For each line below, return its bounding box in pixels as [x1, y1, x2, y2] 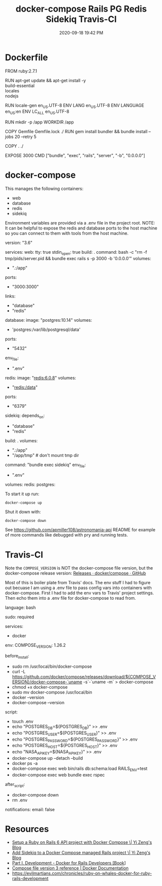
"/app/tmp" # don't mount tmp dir [12, 452, 79, 458]
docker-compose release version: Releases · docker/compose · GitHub [5, 570, 146, 576]
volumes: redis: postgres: [5, 482, 56, 487]
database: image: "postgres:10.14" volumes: [5, 317, 92, 323]
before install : [5, 653, 29, 660]
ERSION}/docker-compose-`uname [12, 679, 82, 685]
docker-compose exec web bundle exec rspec [12, 772, 105, 778]
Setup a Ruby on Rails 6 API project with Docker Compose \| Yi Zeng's [12, 839, 152, 845]
